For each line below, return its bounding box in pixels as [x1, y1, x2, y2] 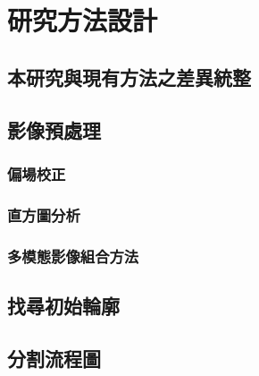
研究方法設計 [7, 2, 158, 38]
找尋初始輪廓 [7, 291, 120, 319]
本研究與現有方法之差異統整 [7, 63, 251, 90]
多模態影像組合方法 [7, 244, 139, 267]
